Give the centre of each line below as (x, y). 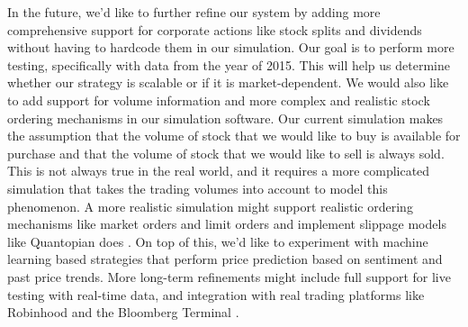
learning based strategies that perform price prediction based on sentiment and (225, 259)
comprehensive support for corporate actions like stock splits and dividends (215, 29)
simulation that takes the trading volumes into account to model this (198, 188)
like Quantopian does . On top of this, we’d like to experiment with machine (218, 241)
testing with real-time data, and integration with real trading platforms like (216, 294)
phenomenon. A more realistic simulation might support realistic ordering (210, 206)
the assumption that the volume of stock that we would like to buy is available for (234, 136)
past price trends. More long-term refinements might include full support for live (229, 276)
